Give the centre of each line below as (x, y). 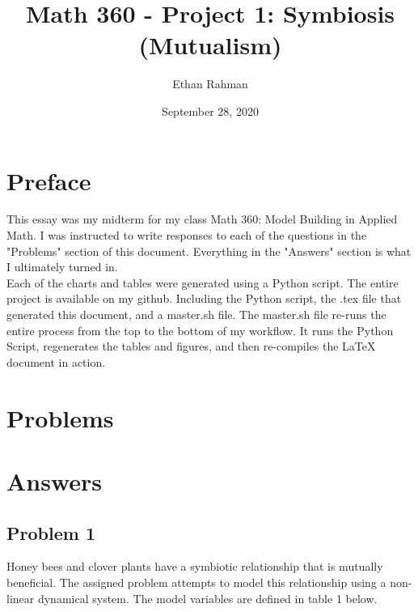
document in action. (56, 361)
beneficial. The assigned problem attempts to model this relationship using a (196, 582)
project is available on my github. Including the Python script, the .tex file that (204, 298)
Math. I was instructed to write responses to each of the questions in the (187, 235)
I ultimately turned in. (62, 267)
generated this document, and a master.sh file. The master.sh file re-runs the (196, 314)
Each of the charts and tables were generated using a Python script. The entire (203, 282)
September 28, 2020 (210, 110)
